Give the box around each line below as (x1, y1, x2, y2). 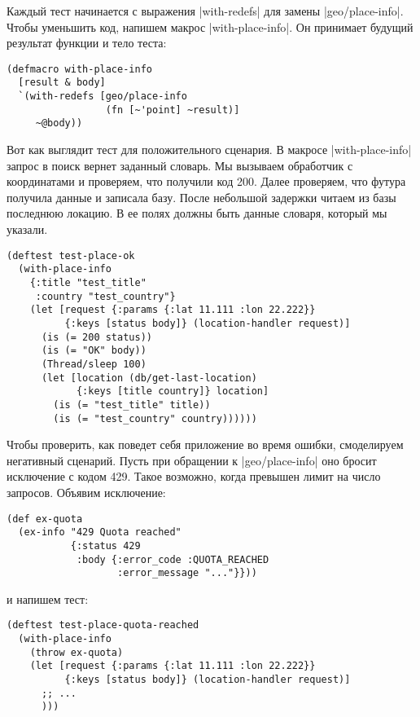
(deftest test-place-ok (7, 249, 135, 262)
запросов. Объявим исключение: (7, 483, 166, 500)
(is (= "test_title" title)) (53, 398, 211, 411)
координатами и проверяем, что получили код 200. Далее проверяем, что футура (7, 173, 406, 190)
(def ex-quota (7, 512, 83, 525)
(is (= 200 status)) (41, 331, 152, 343)
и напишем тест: (7, 590, 89, 607)
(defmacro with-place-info (7, 63, 152, 75)
